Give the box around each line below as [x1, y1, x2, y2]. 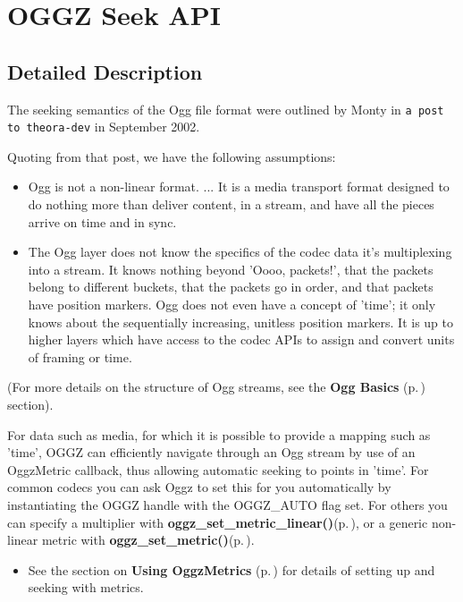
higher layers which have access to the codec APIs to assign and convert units [28, 330, 455, 349]
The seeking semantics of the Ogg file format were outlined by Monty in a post [7, 99, 444, 118]
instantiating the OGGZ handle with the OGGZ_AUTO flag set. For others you [7, 495, 448, 513]
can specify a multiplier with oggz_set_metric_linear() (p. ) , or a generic [7, 513, 428, 531]
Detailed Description [7, 57, 203, 85]
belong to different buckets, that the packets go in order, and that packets [28, 277, 434, 296]
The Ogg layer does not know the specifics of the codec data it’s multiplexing [28, 242, 452, 261]
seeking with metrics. [28, 578, 144, 597]
